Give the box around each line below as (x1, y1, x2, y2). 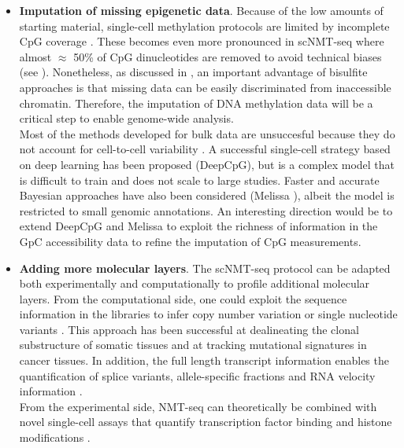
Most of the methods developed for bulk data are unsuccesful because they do (19, 125, 395, 141)
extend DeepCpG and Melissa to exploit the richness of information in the (19, 218, 378, 234)
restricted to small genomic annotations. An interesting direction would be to (19, 202, 393, 218)
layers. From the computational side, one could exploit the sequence (19, 290, 347, 307)
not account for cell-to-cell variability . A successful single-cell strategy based (19, 141, 391, 157)
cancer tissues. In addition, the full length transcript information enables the (19, 352, 389, 369)
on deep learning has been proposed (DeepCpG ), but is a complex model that (19, 156, 395, 172)
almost (19, 48, 52, 64)
